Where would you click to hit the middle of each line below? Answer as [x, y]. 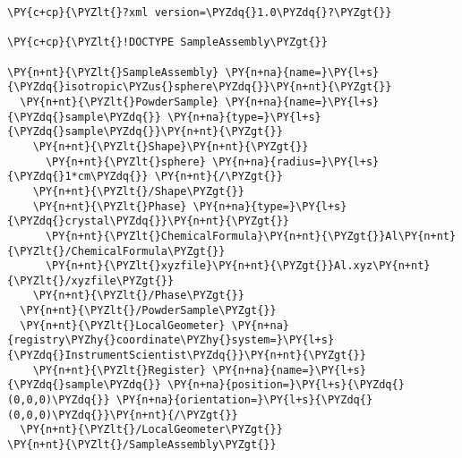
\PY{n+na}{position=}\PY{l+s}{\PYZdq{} [286, 385]
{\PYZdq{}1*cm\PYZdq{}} [78, 177]
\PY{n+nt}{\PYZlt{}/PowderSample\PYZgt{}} [148, 311]
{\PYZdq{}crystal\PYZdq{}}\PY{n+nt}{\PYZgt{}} [148, 221]
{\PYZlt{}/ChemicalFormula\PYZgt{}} [116, 251]
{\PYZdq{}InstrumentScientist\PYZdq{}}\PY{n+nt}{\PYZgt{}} [187, 356]
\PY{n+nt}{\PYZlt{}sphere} [125, 161]
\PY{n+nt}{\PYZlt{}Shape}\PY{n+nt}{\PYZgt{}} [171, 146]
